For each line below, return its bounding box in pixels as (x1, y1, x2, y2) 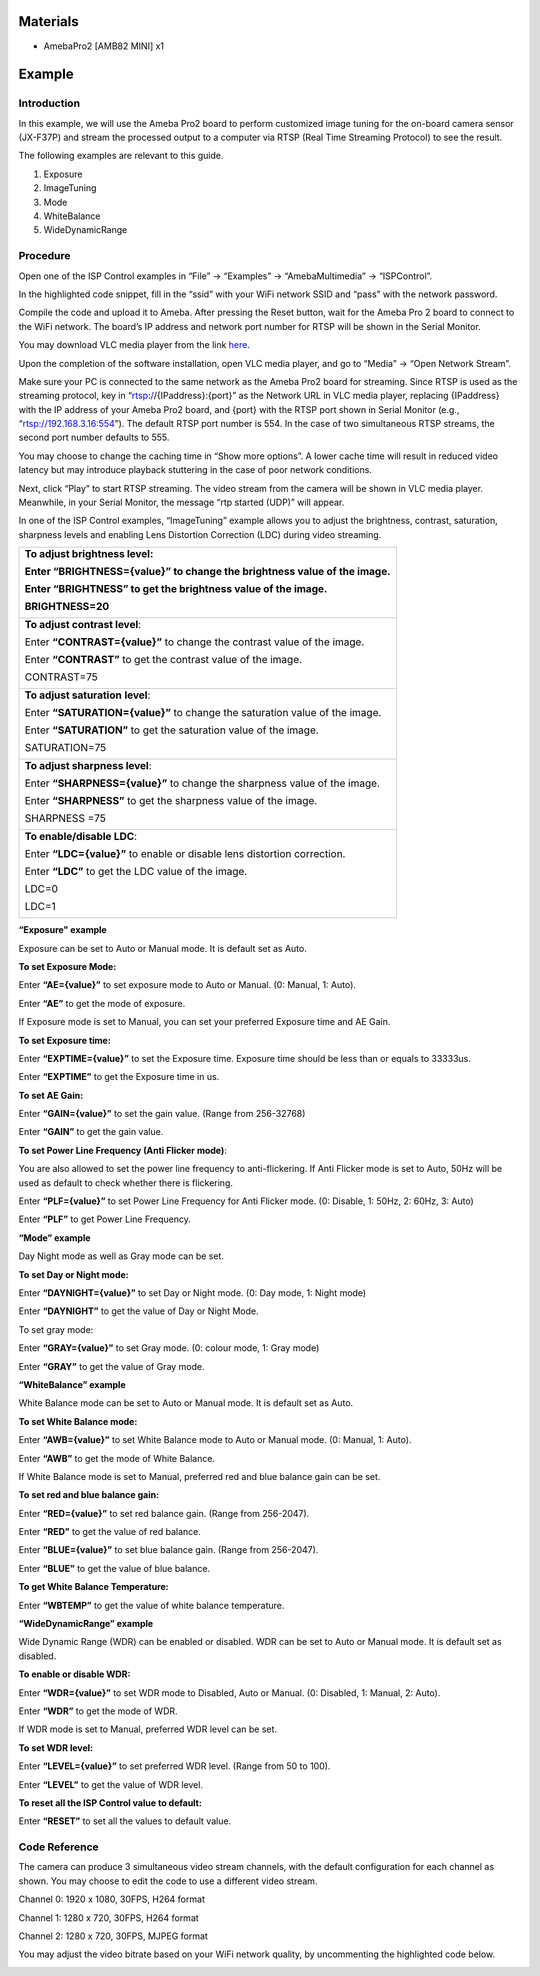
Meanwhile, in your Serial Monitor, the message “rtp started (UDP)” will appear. (18, 496, 345, 509)
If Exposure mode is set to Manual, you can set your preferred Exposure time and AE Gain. (18, 1016, 391, 1028)
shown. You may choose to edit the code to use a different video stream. (18, 1875, 318, 1887)
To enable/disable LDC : (24, 830, 138, 844)
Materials (18, 13, 79, 30)
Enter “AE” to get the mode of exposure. (18, 997, 186, 1009)
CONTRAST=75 (24, 670, 99, 684)
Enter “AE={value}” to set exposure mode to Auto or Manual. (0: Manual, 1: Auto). (18, 979, 357, 991)
